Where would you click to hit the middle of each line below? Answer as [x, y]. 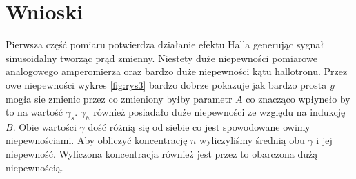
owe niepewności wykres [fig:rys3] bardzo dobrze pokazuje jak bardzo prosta [166, 84]
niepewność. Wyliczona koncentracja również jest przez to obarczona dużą [162, 154]
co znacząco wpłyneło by [298, 98]
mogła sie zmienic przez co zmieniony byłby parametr [119, 98]
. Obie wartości [44, 126]
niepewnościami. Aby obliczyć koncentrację [97, 140]
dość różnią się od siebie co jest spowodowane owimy [199, 126]
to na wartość [34, 112]
